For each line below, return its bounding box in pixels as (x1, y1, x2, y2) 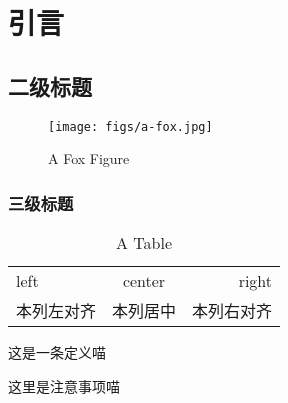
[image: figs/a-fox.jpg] (48, 119, 213, 134)
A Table (116, 231, 173, 255)
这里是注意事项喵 (8, 375, 120, 396)
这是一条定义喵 (8, 342, 106, 363)
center (122, 269, 166, 293)
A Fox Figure (48, 148, 130, 169)
